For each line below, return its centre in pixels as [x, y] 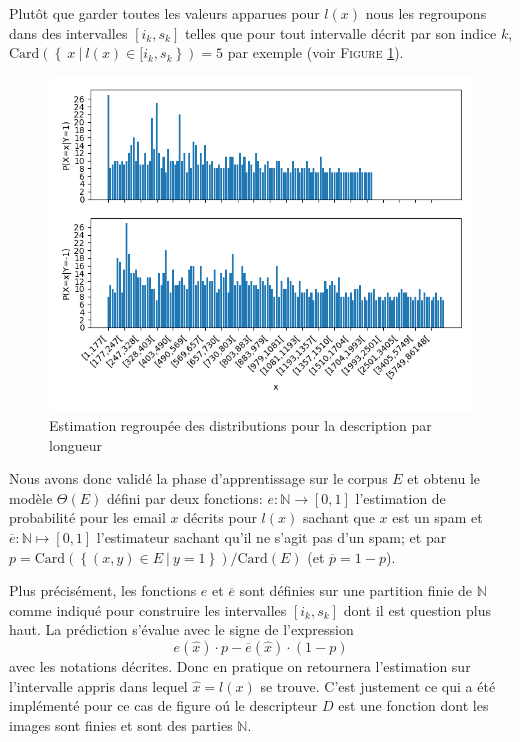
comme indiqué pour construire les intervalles [148, 609]
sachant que [338, 517]
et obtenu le [444, 478]
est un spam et [437, 517]
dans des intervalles [68, 32]
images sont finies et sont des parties [121, 724]
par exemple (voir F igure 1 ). [315, 52]
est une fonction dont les [413, 705]
